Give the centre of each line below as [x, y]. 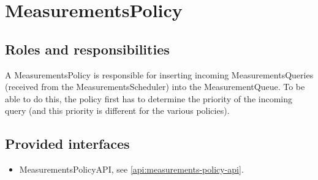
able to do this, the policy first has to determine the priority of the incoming [149, 98]
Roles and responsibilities [87, 49]
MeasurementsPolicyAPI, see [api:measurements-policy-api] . [131, 169]
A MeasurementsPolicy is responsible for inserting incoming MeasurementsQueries [159, 74]
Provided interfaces [67, 144]
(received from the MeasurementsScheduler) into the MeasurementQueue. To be [155, 87]
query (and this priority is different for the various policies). [117, 111]
